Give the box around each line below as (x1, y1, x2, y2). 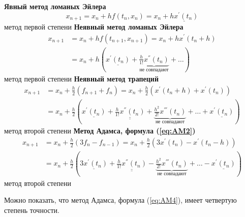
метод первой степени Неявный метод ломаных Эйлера (4, 21, 183, 32)
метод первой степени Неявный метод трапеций (4, 73, 159, 84)
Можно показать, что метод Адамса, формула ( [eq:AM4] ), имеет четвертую (4, 195, 237, 205)
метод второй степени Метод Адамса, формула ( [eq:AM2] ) (4, 125, 196, 136)
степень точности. (4, 204, 59, 215)
